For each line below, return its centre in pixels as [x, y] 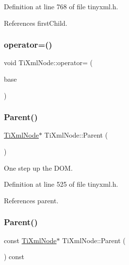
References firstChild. [36, 23]
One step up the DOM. [38, 168]
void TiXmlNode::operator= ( [48, 62]
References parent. [31, 200]
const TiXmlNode [30, 240]
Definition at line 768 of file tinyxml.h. [61, 6]
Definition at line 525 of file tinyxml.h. [61, 184]
